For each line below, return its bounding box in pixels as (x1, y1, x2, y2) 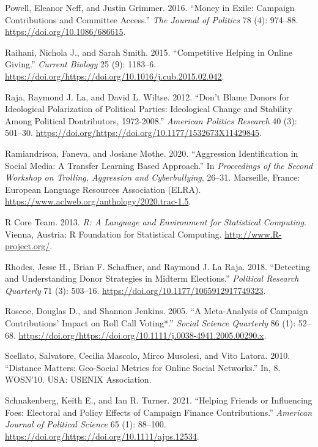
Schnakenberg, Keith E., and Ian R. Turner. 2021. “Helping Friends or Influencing (5, 394, 312, 407)
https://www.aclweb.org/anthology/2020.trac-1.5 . (5, 195, 191, 208)
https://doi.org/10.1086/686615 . (5, 25, 126, 38)
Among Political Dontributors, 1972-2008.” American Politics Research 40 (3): (5, 114, 297, 127)
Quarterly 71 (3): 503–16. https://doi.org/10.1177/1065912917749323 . (5, 284, 266, 296)
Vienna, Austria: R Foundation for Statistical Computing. (5, 227, 222, 240)
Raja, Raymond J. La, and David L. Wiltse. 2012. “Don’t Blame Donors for (5, 90, 290, 103)
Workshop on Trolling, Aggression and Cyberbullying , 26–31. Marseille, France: (5, 171, 300, 184)
